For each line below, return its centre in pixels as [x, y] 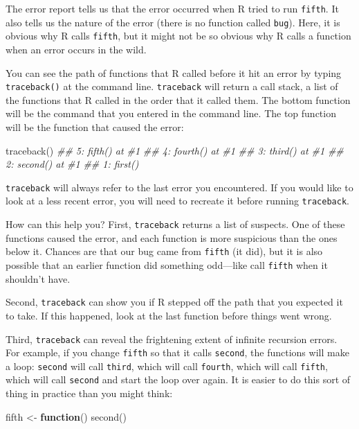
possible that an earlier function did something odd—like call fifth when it [167, 265]
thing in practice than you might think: [89, 393]
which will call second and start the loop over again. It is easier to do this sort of [178, 379]
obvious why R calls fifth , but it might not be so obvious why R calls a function [178, 36]
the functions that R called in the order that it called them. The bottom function [178, 99]
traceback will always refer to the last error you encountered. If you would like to [179, 187]
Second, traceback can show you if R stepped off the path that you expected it [174, 302]
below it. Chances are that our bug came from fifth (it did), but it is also [164, 251]
